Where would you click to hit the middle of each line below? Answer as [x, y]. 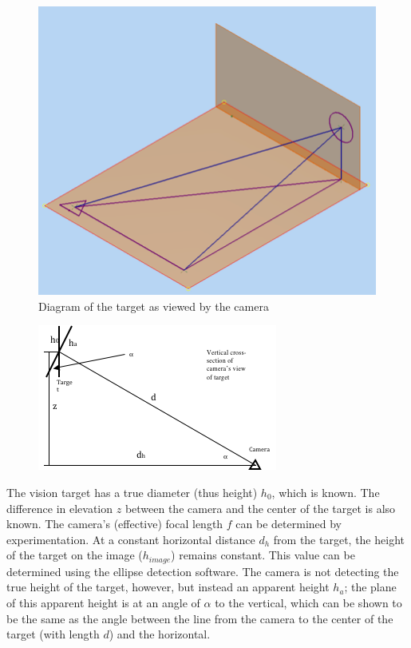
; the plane [370, 587]
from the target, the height [339, 539]
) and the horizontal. [160, 634]
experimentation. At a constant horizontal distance [131, 539]
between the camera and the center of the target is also [260, 508]
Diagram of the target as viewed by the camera [154, 306]
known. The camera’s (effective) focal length [115, 524]
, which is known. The [326, 492]
